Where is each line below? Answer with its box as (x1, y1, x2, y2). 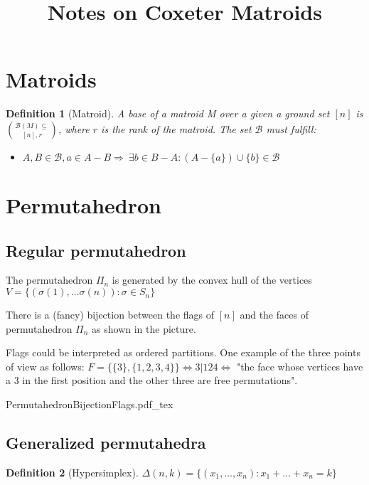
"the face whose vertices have (236, 358, 363, 373)
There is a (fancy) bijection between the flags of (6, 307, 215, 322)
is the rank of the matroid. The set (101, 121, 252, 136)
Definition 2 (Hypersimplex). (6, 464, 139, 479)
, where (58, 121, 90, 136)
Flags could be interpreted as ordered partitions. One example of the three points (6, 345, 360, 360)
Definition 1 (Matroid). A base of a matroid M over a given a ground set (6, 106, 330, 121)
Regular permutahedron (6, 239, 186, 261)
